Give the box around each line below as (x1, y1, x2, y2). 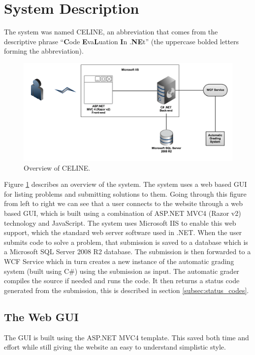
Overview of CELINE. (24, 162, 91, 173)
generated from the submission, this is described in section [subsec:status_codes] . (4, 285, 249, 295)
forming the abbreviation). (4, 46, 84, 56)
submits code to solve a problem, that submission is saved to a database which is (4, 237, 248, 247)
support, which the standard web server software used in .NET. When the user (4, 227, 242, 237)
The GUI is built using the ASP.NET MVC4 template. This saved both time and (4, 332, 249, 342)
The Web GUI (4, 309, 79, 324)
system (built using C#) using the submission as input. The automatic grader (4, 266, 239, 276)
